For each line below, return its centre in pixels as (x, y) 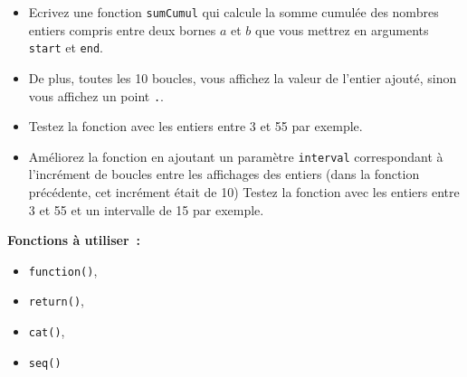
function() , (63, 270)
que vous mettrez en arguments (342, 29)
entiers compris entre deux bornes (122, 29)
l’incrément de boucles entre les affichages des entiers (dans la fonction (224, 174)
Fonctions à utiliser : (74, 240)
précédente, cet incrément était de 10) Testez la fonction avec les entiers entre (244, 192)
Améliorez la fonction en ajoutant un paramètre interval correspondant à (236, 156)
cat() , (47, 331)
